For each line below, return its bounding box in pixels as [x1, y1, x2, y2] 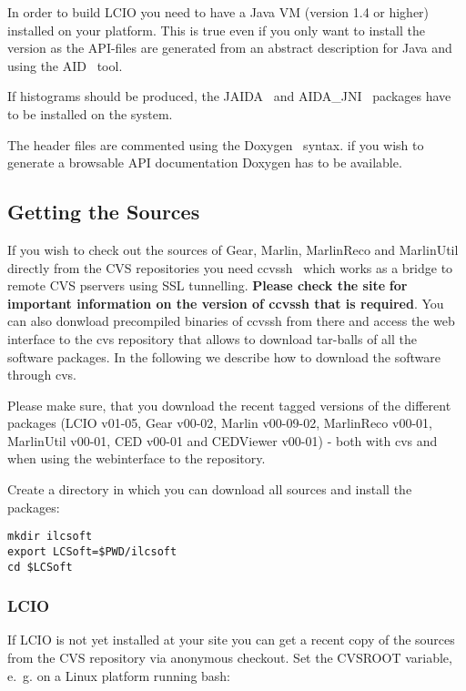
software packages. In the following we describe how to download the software [7, 347, 441, 366]
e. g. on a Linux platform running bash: [7, 666, 231, 685]
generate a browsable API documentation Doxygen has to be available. [7, 153, 402, 172]
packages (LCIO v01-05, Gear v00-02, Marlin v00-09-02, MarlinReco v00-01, [7, 413, 432, 432]
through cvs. [7, 365, 76, 384]
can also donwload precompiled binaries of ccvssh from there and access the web [7, 311, 455, 330]
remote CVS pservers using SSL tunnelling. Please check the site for [7, 276, 408, 295]
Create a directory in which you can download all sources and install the [7, 480, 412, 499]
